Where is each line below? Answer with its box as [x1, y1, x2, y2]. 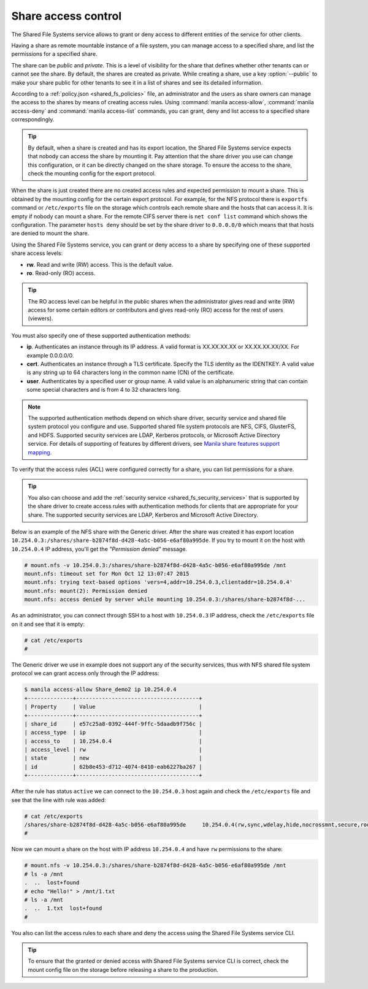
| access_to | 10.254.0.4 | [24, 738, 202, 744]
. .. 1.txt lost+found [24, 905, 102, 912]
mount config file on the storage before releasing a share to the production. [28, 966, 219, 973]
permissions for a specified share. [11, 50, 98, 58]
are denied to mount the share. [11, 230, 90, 237]
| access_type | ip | [24, 729, 202, 736]
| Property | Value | [24, 703, 202, 711]
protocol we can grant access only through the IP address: [11, 670, 159, 677]
